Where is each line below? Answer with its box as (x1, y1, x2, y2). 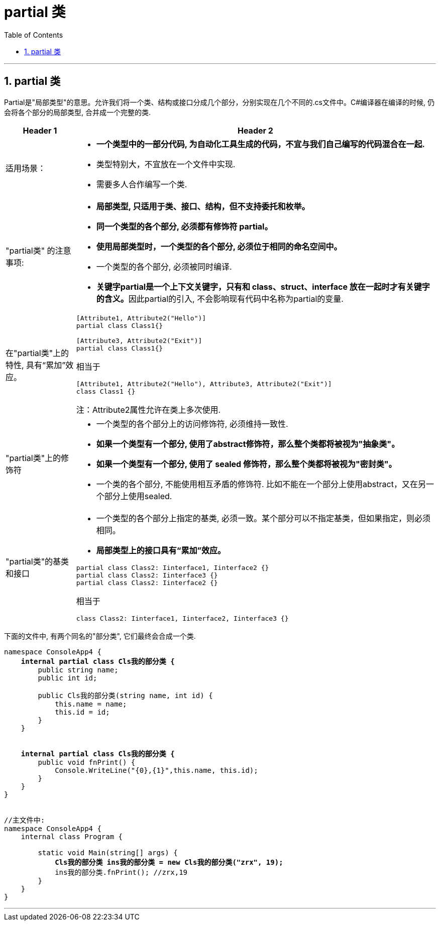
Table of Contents (4, 30, 63, 39)
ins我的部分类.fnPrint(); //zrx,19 (55, 868, 188, 876)
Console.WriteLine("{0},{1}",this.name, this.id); (55, 766, 258, 774)
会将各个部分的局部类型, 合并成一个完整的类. (4, 107, 151, 117)
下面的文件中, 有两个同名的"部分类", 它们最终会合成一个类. (4, 631, 196, 640)
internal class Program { (21, 832, 123, 841)
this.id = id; (55, 708, 110, 716)
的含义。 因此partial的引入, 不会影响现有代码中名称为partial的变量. (96, 293, 344, 304)
